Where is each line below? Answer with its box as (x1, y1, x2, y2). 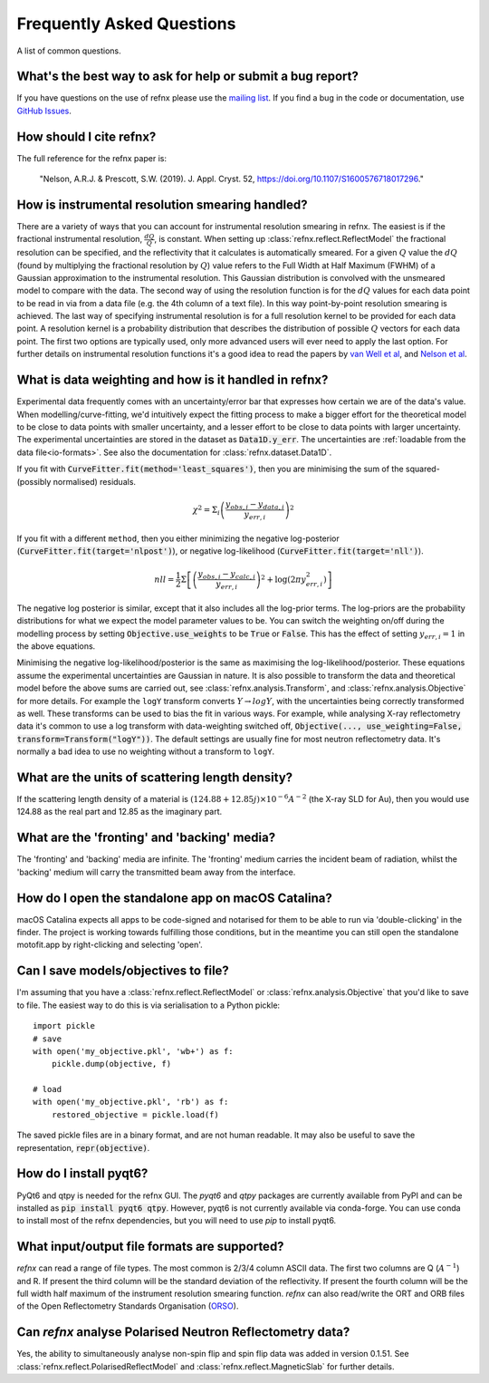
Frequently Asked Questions (16, 14, 236, 34)
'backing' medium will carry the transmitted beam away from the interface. (16, 866, 296, 877)
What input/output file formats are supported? (16, 1239, 284, 1254)
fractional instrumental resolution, (16, 234, 143, 245)
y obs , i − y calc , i (197, 568, 256, 581)
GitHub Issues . (16, 105, 72, 116)
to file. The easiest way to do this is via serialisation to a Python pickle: (16, 1000, 281, 1011)
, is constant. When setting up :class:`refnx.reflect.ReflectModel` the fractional (154, 234, 446, 245)
